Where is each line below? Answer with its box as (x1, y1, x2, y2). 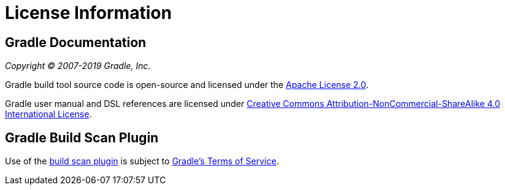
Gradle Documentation (5, 34, 147, 50)
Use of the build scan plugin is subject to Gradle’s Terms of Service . (5, 156, 279, 167)
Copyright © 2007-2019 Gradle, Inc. (5, 60, 151, 71)
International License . (5, 109, 92, 120)
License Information (5, 2, 172, 23)
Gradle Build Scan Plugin (5, 130, 159, 145)
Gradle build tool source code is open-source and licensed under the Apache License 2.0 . (5, 79, 369, 90)
